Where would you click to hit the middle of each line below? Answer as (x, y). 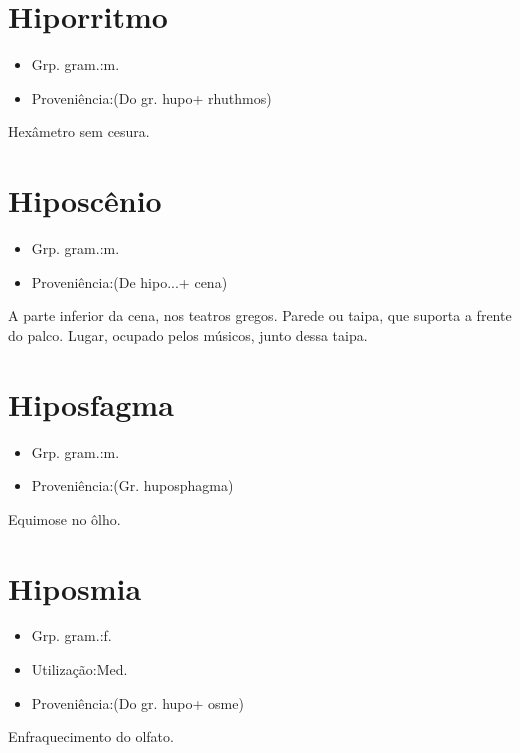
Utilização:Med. (79, 669)
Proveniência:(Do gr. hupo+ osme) (137, 702)
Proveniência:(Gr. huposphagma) (132, 485)
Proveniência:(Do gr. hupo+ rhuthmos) (151, 97)
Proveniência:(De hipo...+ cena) (129, 281)
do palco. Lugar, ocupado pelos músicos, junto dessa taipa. (188, 334)
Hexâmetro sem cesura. (79, 131)
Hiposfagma (91, 403)
